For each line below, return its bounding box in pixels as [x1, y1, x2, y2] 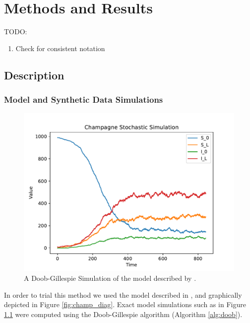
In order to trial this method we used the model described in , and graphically [4, 289, 242, 300]
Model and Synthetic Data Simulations [4, 93, 163, 106]
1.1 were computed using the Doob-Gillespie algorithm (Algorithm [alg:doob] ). [4, 309, 243, 319]
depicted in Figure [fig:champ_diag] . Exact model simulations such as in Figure [4, 299, 246, 310]
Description [4, 67, 64, 82]
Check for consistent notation [15, 43, 105, 53]
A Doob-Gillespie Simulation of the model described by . [24, 272, 196, 283]
